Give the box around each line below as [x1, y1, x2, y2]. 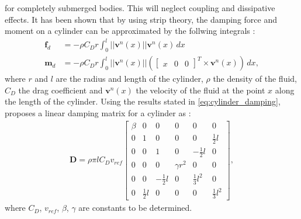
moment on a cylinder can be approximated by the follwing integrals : [5, 25, 255, 37]
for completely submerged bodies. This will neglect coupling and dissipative [5, 2, 275, 13]
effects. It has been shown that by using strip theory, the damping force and [5, 13, 278, 25]
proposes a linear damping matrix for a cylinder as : [5, 106, 191, 119]
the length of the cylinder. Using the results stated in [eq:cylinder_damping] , [5, 95, 281, 107]
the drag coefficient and [18, 84, 103, 96]
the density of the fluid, [213, 72, 297, 85]
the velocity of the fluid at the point [136, 84, 265, 96]
